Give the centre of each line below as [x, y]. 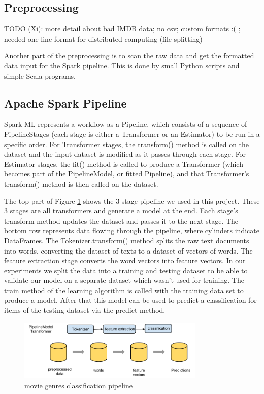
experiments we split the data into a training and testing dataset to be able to [126, 270]
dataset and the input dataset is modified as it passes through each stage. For [125, 154]
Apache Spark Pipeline [65, 103]
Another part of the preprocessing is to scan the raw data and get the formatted [129, 56]
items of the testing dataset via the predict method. [85, 310]
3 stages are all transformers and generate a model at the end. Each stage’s [121, 211]
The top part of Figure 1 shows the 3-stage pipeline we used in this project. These [132, 201]
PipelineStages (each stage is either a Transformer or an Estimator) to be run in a [132, 134]
